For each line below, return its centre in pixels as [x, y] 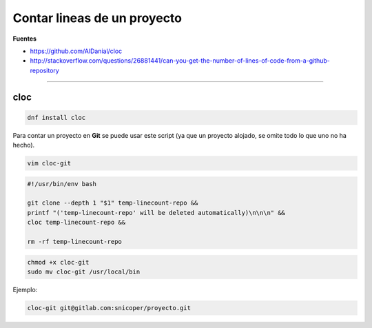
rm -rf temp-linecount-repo [74, 242]
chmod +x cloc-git [58, 262]
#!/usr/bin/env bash [62, 184]
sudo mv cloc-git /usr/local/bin [84, 271]
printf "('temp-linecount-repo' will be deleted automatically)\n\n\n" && [156, 213]
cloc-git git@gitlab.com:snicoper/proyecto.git [109, 308]
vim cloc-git [49, 163]
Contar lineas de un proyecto [97, 18]
